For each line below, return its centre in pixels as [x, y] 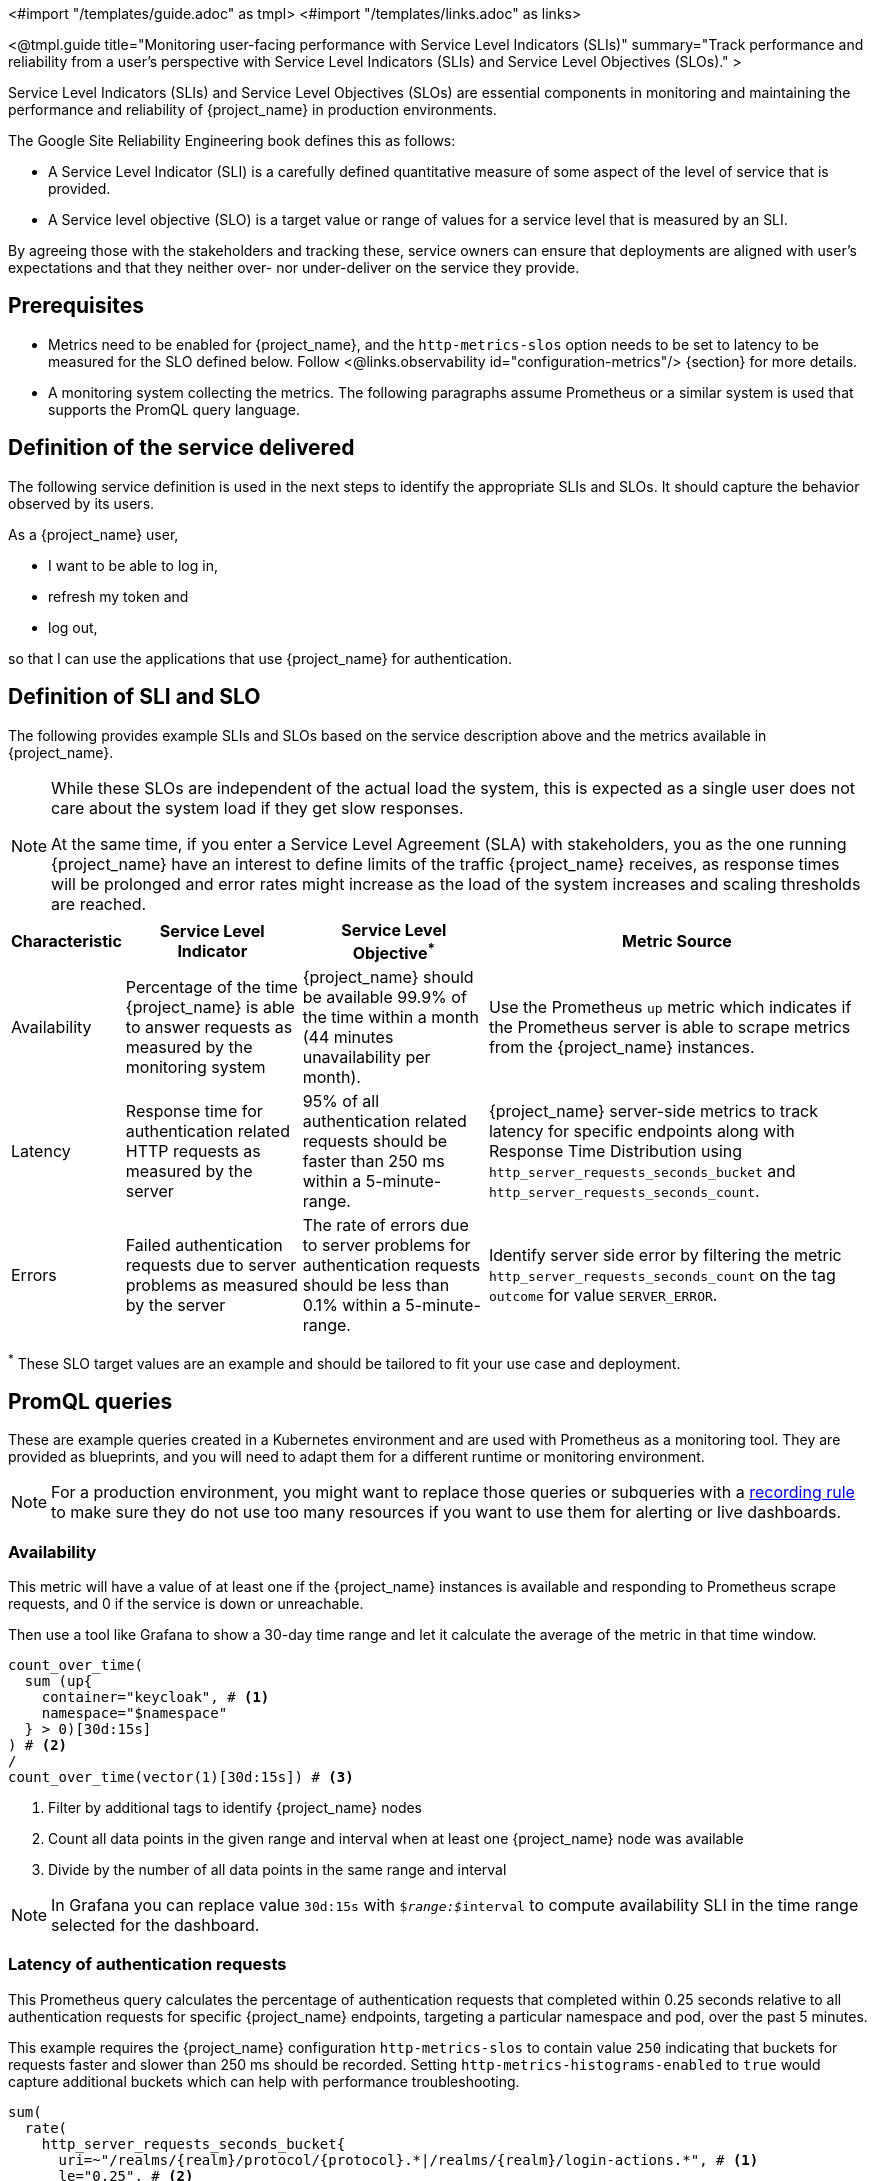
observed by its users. [81, 503]
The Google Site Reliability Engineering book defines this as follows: [232, 140]
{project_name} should [388, 976]
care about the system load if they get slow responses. [257, 807]
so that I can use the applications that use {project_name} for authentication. [260, 658]
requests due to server [211, 1264]
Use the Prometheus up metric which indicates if [670, 1006]
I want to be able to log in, [133, 565]
